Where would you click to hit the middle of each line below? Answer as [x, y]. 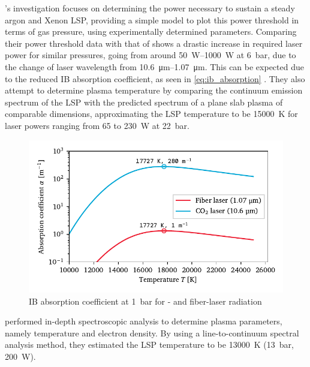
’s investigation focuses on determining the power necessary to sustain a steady [150, 8]
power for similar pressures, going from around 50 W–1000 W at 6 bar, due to [151, 55]
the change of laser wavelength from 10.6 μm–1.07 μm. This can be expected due [154, 66]
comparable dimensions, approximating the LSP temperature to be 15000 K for [151, 114]
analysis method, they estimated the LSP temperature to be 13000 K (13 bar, [149, 345]
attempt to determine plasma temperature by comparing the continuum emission [154, 90]
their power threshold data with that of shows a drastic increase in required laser [154, 43]
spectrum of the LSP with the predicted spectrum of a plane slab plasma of [144, 102]
